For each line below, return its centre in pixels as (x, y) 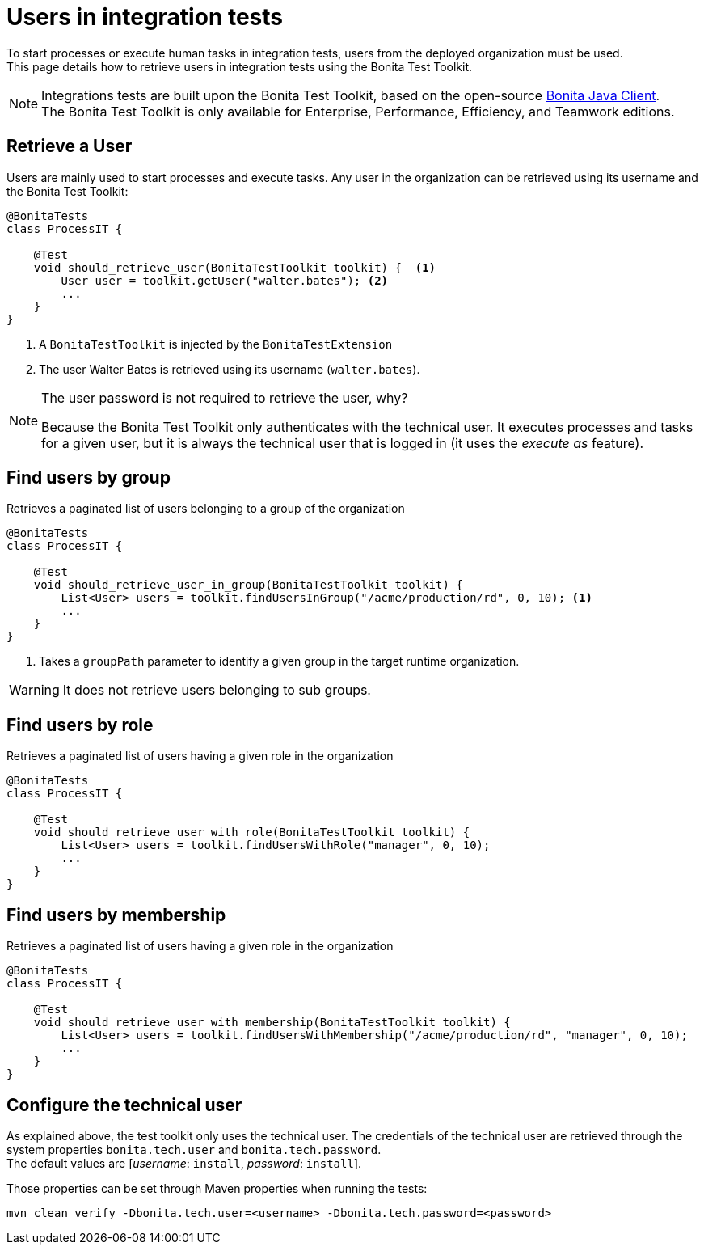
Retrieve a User (70, 146)
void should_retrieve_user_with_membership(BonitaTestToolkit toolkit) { (272, 1023)
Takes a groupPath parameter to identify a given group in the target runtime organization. (279, 661)
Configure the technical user (124, 1105)
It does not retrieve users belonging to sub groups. (217, 690)
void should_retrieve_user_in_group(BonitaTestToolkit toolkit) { (248, 585)
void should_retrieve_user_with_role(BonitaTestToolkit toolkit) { (252, 833)
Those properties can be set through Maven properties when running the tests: (217, 1188)
